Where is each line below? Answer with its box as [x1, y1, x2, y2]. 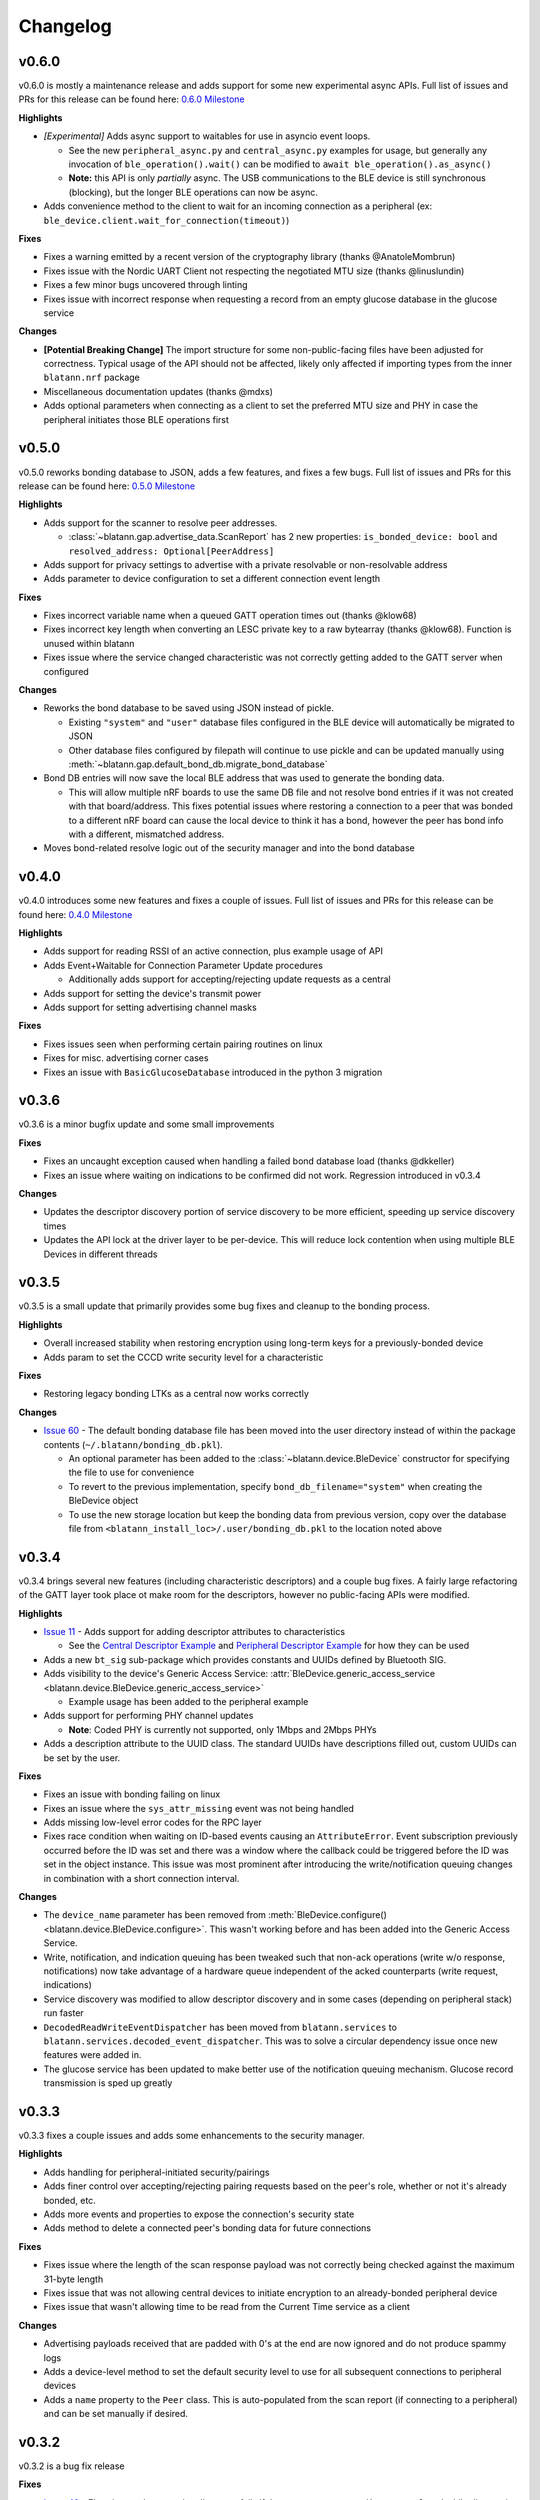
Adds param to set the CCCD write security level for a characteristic [43, 1351, 324, 1363]
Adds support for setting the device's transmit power [43, 987, 262, 999]
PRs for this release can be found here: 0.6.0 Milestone [18, 93, 245, 105]
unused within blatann [43, 637, 135, 649]
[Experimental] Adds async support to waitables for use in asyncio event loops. [43, 130, 371, 142]
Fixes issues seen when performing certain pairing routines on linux [43, 1038, 324, 1050]
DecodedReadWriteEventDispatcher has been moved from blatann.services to [43, 2021, 397, 2033]
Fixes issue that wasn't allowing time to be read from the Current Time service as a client [43, 2301, 410, 2313]
